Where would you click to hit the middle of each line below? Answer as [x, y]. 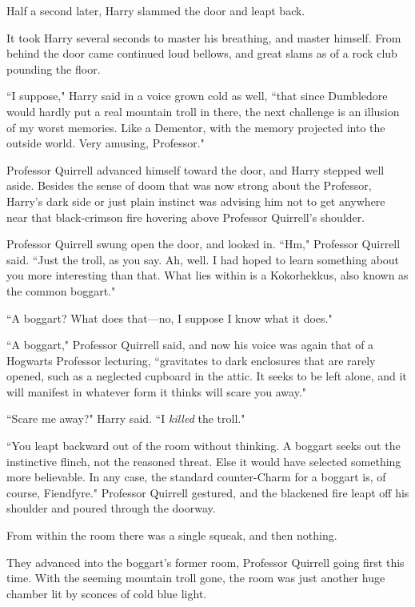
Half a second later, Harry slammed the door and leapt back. [156, 10]
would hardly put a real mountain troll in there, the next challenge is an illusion [203, 111]
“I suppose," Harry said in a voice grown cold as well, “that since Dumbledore [197, 96]
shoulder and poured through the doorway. [111, 508]
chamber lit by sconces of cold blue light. [107, 593]
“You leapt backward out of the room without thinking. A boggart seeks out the [204, 446]
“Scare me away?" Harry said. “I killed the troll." [126, 418]
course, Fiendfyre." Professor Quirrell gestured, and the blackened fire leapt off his [208, 492]
